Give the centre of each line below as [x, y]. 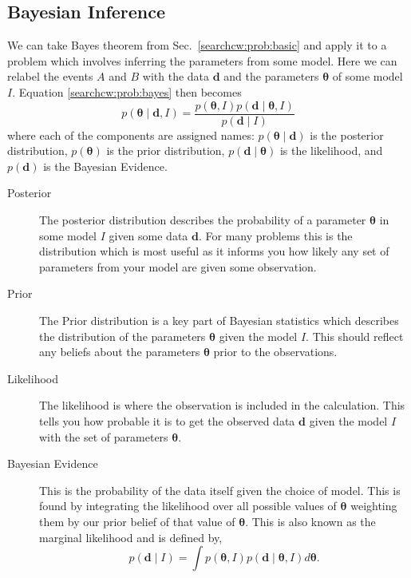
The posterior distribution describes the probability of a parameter [203, 220]
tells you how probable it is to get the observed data [167, 420]
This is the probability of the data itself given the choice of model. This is [220, 490]
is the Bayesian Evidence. [105, 166]
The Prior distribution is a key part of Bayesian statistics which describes [219, 320]
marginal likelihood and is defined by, [131, 537]
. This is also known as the [310, 521]
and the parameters [271, 76]
